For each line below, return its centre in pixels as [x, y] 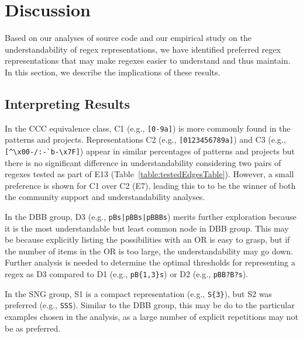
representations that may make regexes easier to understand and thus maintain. [148, 61]
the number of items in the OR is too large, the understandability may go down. [149, 251]
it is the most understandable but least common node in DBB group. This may [147, 228]
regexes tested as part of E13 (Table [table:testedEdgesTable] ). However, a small [149, 174]
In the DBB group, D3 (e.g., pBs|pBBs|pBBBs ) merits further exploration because [151, 217]
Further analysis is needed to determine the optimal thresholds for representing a [150, 262]
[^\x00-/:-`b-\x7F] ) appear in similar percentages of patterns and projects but [150, 151]
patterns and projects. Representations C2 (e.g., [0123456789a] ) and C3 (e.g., [145, 139]
